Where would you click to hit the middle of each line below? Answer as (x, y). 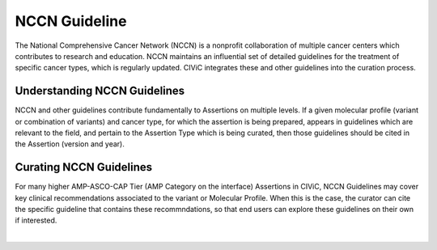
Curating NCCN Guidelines (84, 167)
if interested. (36, 220)
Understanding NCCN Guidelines (100, 91)
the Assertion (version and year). (70, 144)
